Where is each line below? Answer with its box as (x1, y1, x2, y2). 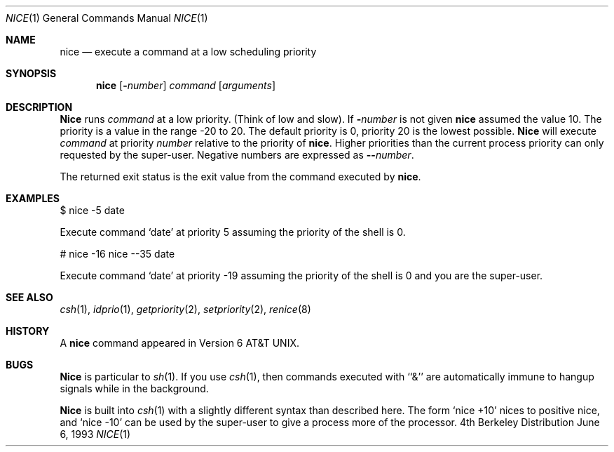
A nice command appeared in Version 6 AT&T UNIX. (60, 337, 299, 349)
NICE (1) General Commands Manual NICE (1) (6, 12, 208, 24)
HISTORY (6, 325, 50, 337)
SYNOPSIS (6, 67, 57, 79)
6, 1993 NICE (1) (60, 428, 131, 440)
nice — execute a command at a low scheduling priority (60, 46, 317, 58)
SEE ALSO (6, 291, 53, 303)
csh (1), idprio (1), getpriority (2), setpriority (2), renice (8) (60, 303, 311, 315)
